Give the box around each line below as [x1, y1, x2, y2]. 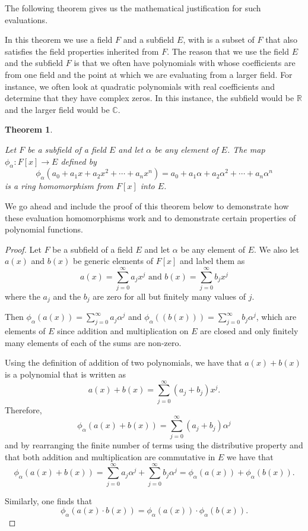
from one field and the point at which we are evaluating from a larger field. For [5, 68, 293, 80]
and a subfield [123, 33, 174, 46]
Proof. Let [5, 243, 42, 255]
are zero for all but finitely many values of [93, 290, 246, 303]
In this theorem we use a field [5, 33, 113, 46]
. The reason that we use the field [167, 45, 290, 57]
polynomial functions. [5, 223, 83, 235]
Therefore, [5, 403, 42, 416]
